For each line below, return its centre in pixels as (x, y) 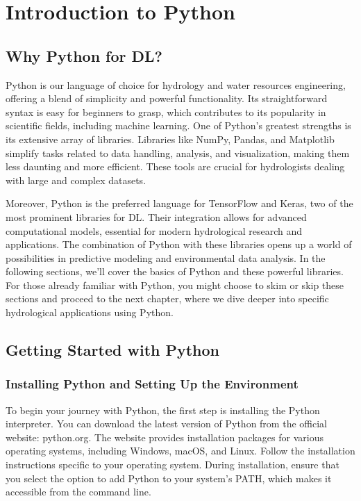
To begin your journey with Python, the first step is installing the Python (163, 410)
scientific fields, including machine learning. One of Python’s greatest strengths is (178, 125)
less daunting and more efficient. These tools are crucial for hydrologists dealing (175, 166)
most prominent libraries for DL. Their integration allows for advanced (156, 216)
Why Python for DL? (84, 55)
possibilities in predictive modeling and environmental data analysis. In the (166, 257)
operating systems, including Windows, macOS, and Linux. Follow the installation (180, 451)
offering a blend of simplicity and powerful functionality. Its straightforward (167, 98)
